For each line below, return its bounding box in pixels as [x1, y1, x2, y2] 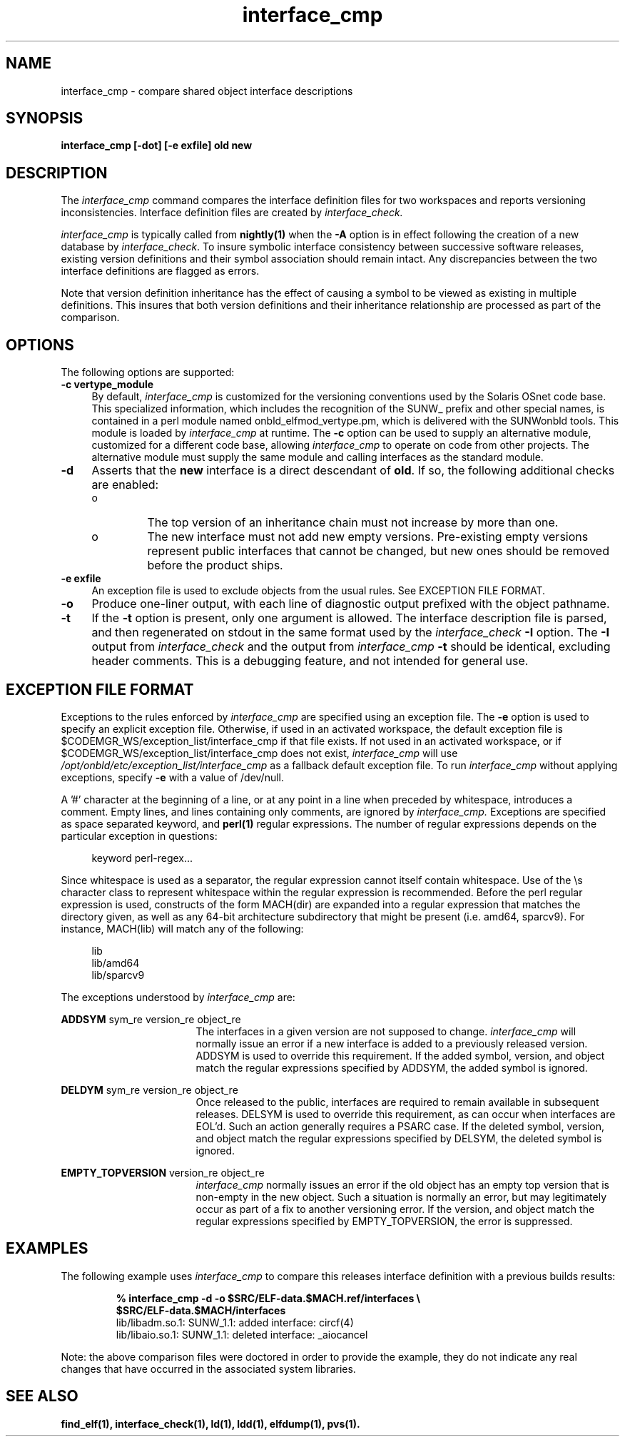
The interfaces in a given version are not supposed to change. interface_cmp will [195, 1025, 576, 1037]
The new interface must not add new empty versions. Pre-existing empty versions [147, 529, 589, 544]
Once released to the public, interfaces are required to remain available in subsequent [195, 1095, 599, 1108]
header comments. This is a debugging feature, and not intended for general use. [91, 654, 529, 669]
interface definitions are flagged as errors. [61, 265, 260, 278]
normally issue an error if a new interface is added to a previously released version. [195, 1037, 588, 1050]
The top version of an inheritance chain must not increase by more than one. [147, 515, 559, 530]
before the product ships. [147, 558, 283, 573]
